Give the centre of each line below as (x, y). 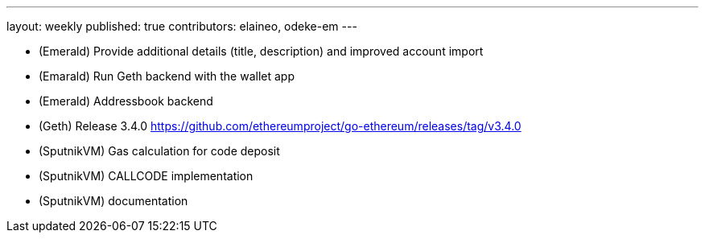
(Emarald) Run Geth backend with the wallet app (167, 76)
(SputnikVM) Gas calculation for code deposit (159, 151)
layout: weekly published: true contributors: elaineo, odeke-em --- (182, 26)
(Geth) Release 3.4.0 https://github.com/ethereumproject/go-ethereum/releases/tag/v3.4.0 (280, 126)
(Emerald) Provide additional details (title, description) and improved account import (261, 51)
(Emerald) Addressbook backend (126, 101)
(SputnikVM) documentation (113, 201)
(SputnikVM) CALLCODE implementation (146, 176)
